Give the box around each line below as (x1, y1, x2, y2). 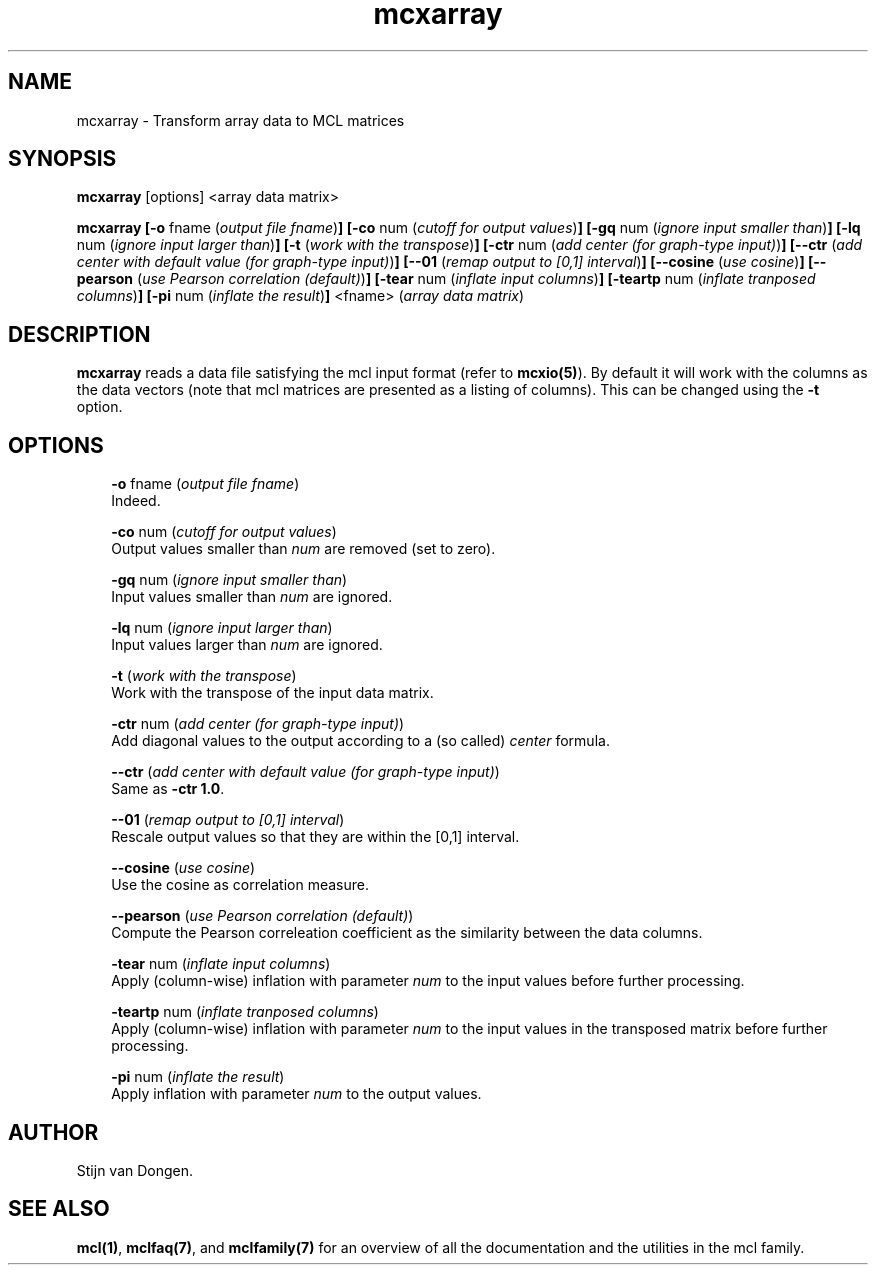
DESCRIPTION (8, 321, 151, 347)
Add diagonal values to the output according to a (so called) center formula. (111, 732, 610, 750)
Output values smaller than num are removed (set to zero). (111, 540, 496, 558)
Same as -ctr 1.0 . (111, 780, 225, 798)
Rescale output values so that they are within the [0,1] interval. (111, 828, 520, 846)
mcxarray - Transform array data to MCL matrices (76, 111, 405, 129)
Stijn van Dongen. (76, 1161, 194, 1179)
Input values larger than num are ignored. (111, 636, 383, 654)
